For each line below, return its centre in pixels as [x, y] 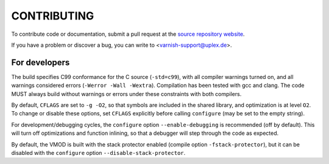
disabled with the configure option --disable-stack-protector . [98, 152]
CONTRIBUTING [53, 16]
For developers [41, 62]
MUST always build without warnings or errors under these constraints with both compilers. [126, 94]
